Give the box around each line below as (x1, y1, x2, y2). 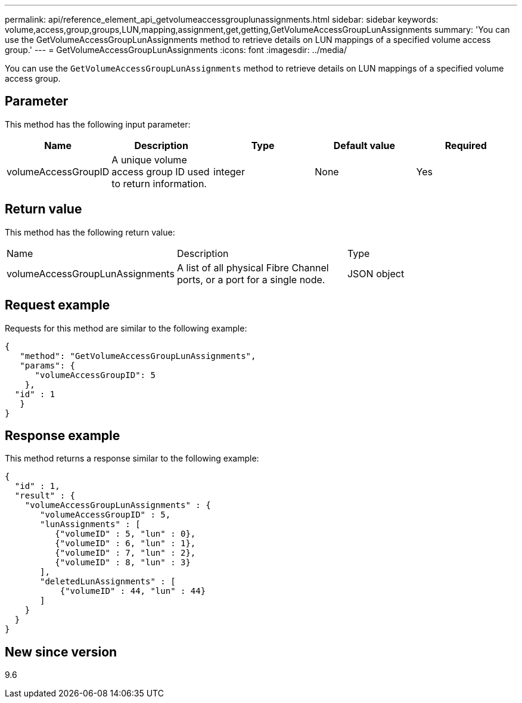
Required (445, 139, 487, 151)
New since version (5, 644, 117, 659)
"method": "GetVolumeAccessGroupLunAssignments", (20, 351, 256, 361)
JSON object (347, 267, 405, 280)
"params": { (20, 360, 76, 370)
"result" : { (14, 491, 76, 501)
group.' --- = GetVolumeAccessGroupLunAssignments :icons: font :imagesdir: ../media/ (5, 45, 347, 55)
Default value (333, 139, 395, 151)
